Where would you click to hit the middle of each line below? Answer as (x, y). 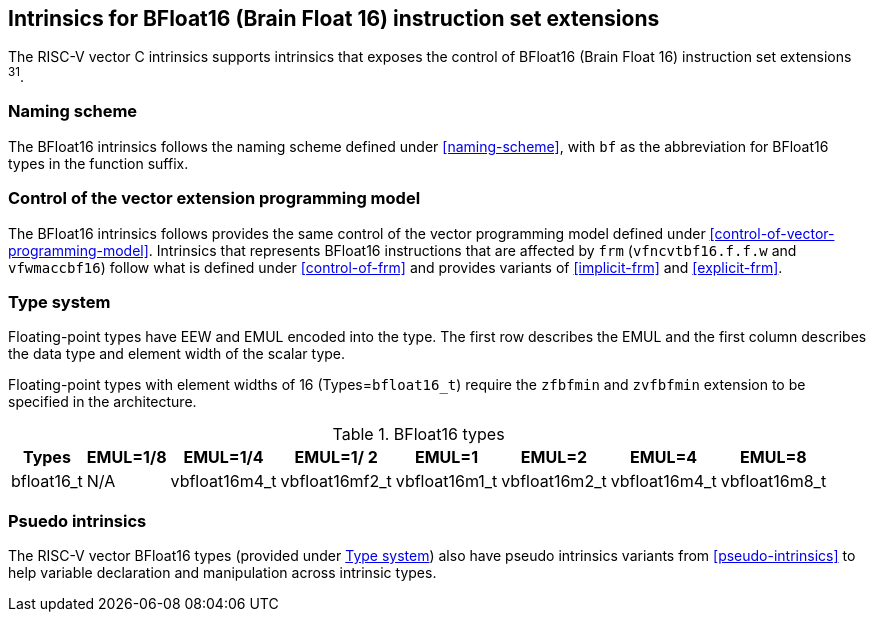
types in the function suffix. (98, 163)
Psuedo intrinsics (77, 520)
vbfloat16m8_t (773, 481)
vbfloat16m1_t (446, 481)
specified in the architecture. (102, 402)
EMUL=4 (664, 457)
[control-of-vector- (772, 233)
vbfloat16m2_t (554, 481)
